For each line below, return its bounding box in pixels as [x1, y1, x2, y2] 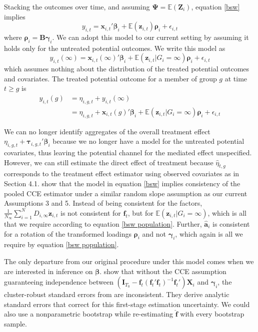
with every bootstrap [180, 309, 244, 319]
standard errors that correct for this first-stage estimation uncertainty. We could [4, 299, 250, 309]
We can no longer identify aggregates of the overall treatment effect [4, 126, 210, 136]
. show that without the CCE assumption [99, 266, 226, 276]
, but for [127, 207, 153, 218]
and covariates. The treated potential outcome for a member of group [4, 73, 217, 83]
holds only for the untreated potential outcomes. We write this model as [4, 42, 225, 53]
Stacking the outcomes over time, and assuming [4, 1, 150, 11]
